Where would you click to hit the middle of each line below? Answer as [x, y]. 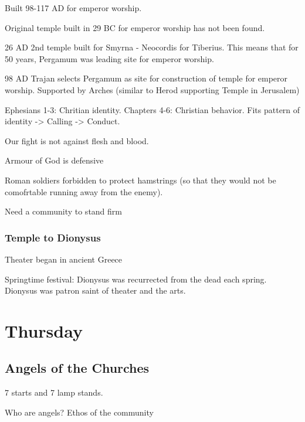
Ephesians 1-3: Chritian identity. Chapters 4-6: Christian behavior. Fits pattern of [152, 109]
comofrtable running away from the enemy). [84, 191]
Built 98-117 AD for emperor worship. [73, 8]
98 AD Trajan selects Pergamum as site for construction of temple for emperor [146, 78]
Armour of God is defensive [54, 160]
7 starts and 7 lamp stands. [54, 392]
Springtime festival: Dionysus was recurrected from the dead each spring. [136, 279]
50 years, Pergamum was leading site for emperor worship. [109, 58]
